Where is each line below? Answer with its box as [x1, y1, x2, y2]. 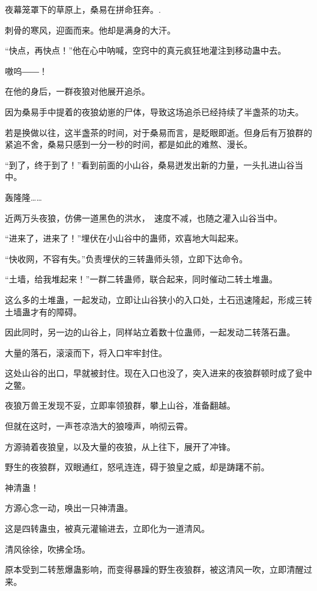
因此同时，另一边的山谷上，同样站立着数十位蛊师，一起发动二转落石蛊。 [5, 326, 295, 338]
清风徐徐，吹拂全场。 [5, 542, 90, 555]
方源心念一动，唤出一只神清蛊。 [5, 501, 133, 514]
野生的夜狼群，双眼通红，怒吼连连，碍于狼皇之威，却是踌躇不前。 [5, 460, 269, 473]
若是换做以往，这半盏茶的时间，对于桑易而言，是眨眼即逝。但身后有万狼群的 [5, 126, 312, 138]
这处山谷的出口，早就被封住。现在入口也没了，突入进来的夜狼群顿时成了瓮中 [5, 367, 312, 379]
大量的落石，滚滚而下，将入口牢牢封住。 [5, 346, 167, 359]
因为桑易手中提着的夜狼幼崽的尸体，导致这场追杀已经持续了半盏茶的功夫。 [5, 105, 304, 118]
